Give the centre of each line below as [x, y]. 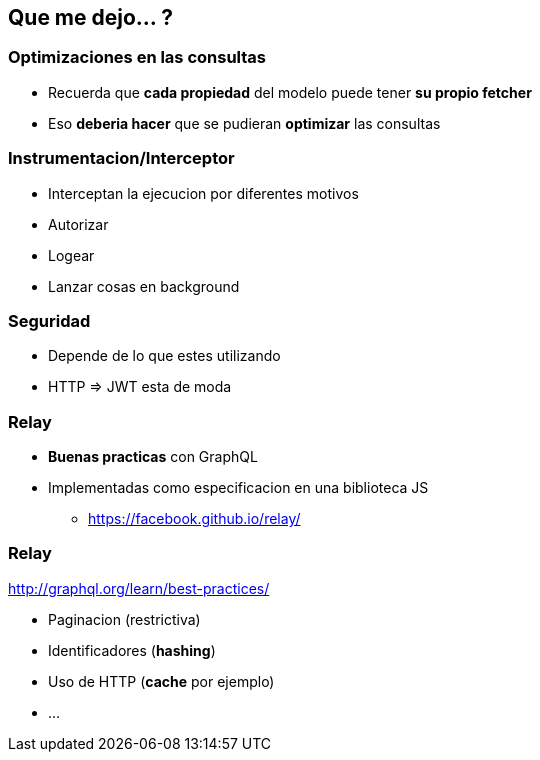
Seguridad [49, 320]
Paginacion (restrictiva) [124, 619]
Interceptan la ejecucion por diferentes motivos [203, 193]
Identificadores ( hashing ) [132, 650]
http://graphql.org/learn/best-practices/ [139, 588]
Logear [71, 255]
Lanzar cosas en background [144, 286]
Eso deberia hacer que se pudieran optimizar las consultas [244, 123]
